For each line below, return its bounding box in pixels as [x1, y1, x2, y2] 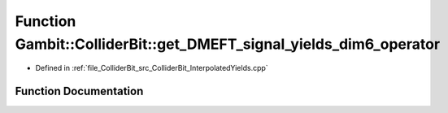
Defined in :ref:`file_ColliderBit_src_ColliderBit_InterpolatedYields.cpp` [35, 63, 268, 73]
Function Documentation [15, 85, 144, 98]
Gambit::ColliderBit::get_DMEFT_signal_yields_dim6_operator [15, 35, 441, 53]
